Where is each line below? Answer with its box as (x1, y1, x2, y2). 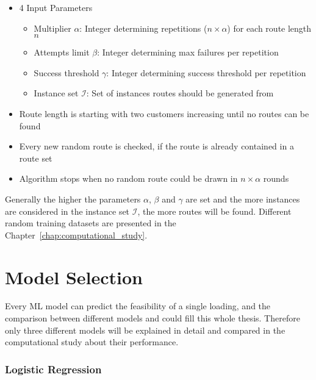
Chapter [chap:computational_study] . (5, 228, 148, 241)
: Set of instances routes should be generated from (86, 87, 274, 99)
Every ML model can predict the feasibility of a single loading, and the (5, 299, 271, 312)
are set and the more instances (185, 192, 300, 205)
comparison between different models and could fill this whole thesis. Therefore (5, 312, 300, 324)
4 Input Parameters (19, 1, 93, 13)
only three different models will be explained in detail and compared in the (5, 323, 285, 336)
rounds (263, 172, 289, 185)
